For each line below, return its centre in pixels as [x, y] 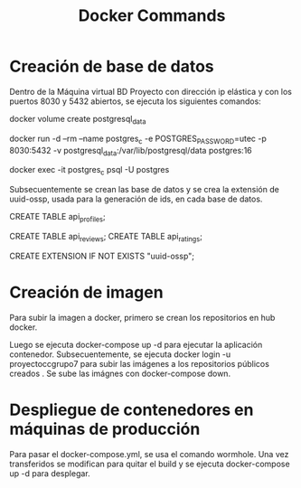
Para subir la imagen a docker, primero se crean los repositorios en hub [142, 317]
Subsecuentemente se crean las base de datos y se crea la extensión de [145, 190]
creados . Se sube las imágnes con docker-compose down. [120, 373]
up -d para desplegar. [50, 473]
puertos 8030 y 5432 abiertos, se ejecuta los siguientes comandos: [136, 101]
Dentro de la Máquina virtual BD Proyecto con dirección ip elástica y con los [150, 91]
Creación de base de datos [112, 66]
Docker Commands [152, 16]
